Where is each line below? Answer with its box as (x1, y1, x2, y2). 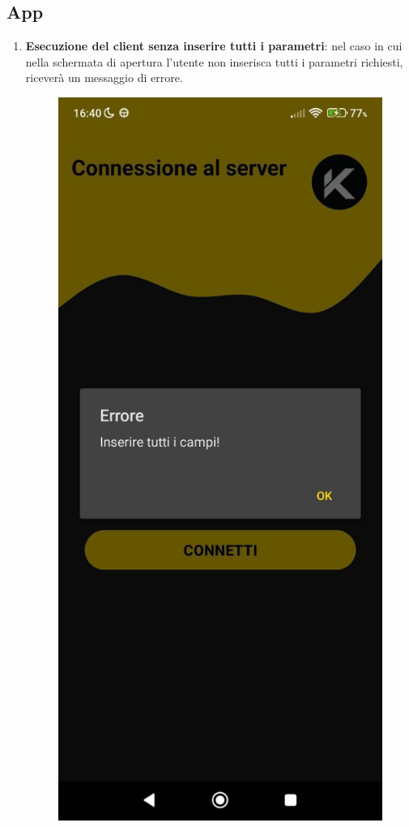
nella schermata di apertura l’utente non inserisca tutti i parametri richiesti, (25, 53, 403, 70)
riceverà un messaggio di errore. (25, 69, 183, 86)
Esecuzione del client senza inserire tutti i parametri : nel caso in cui (25, 37, 403, 54)
